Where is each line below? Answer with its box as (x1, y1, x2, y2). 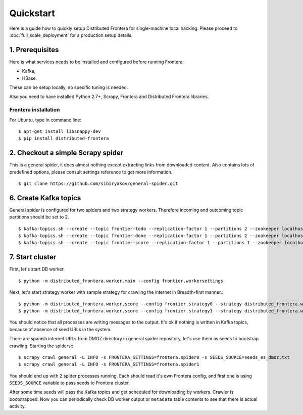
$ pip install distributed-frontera (18, 135, 109, 142)
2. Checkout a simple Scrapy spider (9, 149, 124, 157)
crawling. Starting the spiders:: (9, 343, 73, 349)
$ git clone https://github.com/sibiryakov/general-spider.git (18, 181, 178, 187)
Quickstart (9, 8, 56, 19)
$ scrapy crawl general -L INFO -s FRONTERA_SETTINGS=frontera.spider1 (18, 361, 199, 367)
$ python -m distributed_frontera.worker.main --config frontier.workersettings (18, 278, 224, 284)
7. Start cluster (9, 253, 57, 261)
